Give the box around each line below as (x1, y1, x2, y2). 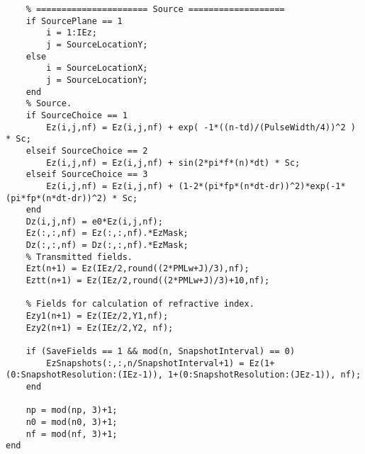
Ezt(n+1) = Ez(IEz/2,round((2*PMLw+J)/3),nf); (26, 263, 249, 274)
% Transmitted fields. (26, 251, 133, 262)
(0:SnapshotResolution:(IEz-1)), (6, 370, 163, 380)
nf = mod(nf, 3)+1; (26, 429, 118, 439)
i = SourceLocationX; (46, 63, 148, 74)
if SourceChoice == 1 (26, 110, 128, 120)
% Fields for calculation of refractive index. (26, 299, 254, 310)
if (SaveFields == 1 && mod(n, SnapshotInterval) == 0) (26, 346, 296, 357)
